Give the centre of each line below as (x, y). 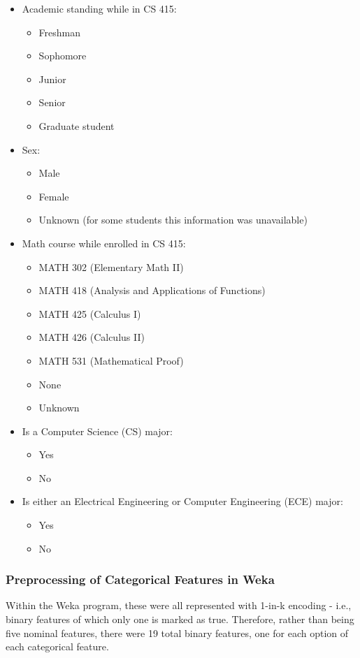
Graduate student (77, 125)
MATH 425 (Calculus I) (90, 313)
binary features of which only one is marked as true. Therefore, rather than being (180, 619)
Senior (52, 102)
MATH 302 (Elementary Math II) (111, 266)
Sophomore (63, 56)
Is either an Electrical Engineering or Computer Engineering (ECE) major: (182, 501)
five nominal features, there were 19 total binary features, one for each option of (177, 633)
